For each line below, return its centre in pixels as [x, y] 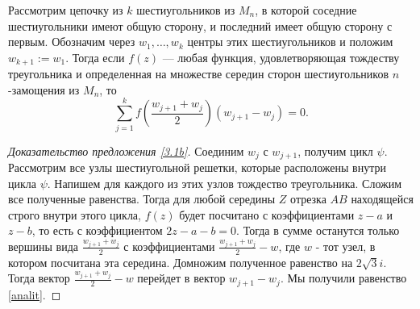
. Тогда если [95, 57]
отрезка [308, 199]
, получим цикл [335, 150]
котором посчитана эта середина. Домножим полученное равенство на [181, 262]
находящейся [382, 199]
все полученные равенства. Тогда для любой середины [142, 199]
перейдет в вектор [181, 278]
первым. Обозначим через [72, 42]
